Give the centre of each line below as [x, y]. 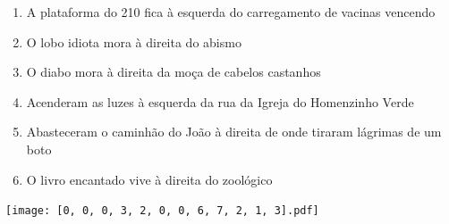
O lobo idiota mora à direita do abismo [134, 41]
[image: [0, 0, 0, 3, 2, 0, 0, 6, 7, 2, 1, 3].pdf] [162, 211]
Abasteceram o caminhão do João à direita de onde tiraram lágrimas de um [234, 132]
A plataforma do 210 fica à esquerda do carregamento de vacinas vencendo [231, 12]
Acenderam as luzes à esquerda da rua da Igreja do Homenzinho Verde [220, 101]
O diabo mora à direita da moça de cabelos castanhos [174, 72]
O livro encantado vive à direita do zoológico [149, 179]
